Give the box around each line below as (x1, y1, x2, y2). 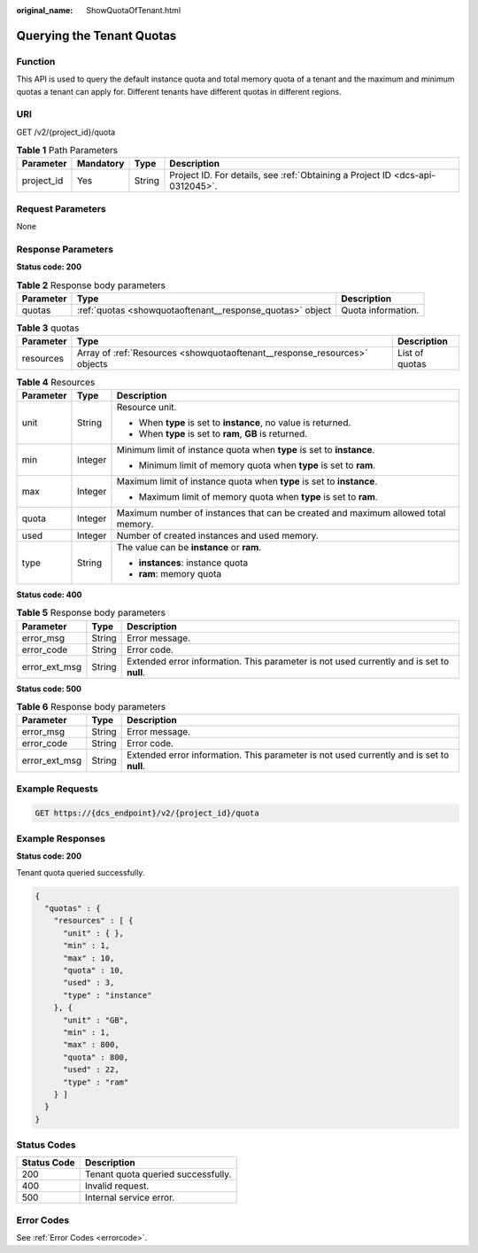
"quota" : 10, (63, 966, 124, 975)
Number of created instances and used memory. (116, 529, 319, 541)
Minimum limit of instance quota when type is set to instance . (116, 443, 375, 455)
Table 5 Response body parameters (16, 607, 166, 619)
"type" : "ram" (63, 1077, 129, 1087)
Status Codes (16, 1139, 76, 1151)
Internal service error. (84, 1192, 175, 1204)
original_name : (16, 5, 73, 15)
